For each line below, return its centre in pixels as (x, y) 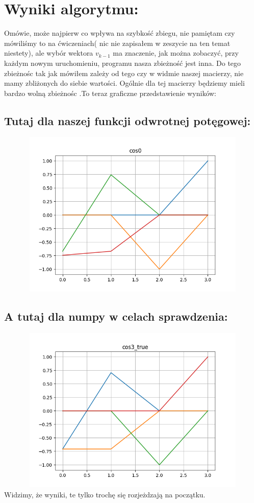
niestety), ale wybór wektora (49, 53)
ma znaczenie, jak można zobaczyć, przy (176, 53)
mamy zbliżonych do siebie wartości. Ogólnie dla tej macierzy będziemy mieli (124, 83)
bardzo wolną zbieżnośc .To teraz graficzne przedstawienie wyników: (110, 93)
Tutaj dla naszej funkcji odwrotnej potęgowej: (128, 120)
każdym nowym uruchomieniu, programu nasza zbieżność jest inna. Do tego (123, 63)
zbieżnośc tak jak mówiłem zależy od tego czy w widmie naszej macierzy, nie (124, 73)
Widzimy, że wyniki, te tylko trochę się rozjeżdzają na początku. (105, 494)
